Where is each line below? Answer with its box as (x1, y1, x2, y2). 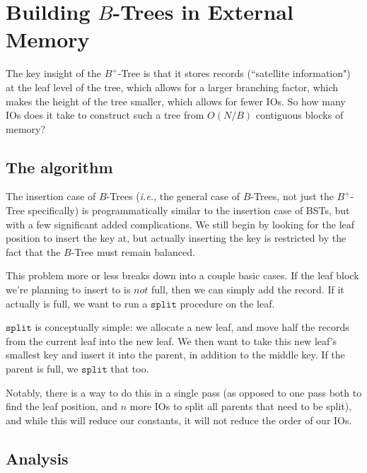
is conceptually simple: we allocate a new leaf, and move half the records (35, 320, 349, 334)
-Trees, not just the (250, 189, 334, 204)
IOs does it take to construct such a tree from (6, 107, 204, 122)
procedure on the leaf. (180, 296, 275, 310)
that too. (110, 361, 149, 376)
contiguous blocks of (255, 107, 344, 122)
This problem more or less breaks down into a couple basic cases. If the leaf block (6, 268, 359, 283)
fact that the (6, 244, 61, 259)
